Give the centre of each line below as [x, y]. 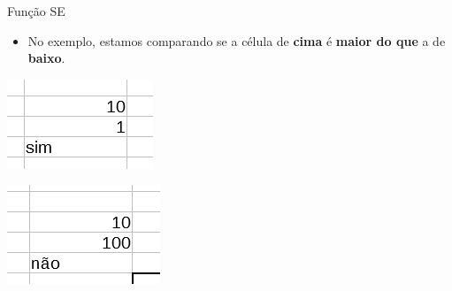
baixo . [46, 58]
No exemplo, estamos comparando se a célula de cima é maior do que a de [237, 40]
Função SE [36, 11]
